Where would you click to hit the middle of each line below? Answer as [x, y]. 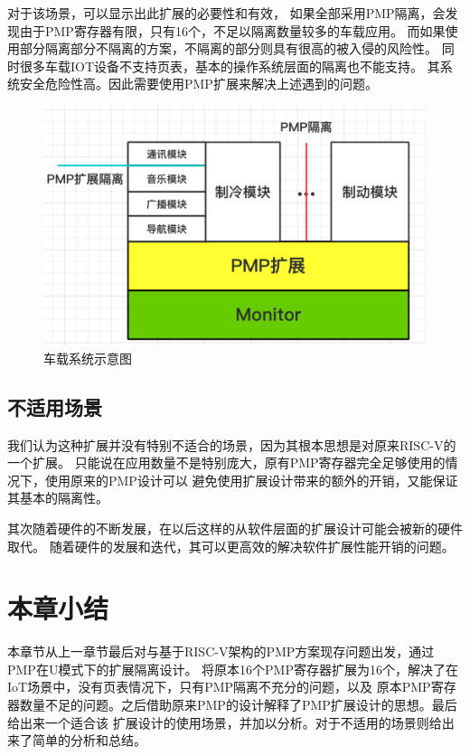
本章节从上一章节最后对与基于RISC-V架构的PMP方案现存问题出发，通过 [221, 651]
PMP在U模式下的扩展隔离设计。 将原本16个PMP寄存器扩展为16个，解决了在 [233, 669]
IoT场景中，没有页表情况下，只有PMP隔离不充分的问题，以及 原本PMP [219, 687]
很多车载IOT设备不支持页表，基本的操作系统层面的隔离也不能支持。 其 [230, 66]
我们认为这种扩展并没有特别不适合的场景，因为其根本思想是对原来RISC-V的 [232, 444]
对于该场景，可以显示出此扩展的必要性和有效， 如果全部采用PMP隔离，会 [226, 13]
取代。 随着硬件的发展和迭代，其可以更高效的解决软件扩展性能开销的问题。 [231, 546]
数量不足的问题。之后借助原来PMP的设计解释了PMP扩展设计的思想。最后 [238, 705]
